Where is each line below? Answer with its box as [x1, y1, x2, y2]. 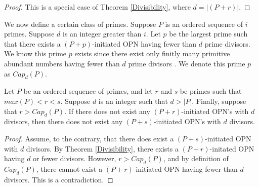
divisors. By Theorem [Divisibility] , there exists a [26, 143, 179, 154]
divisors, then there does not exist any [4, 116, 123, 127]
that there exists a [4, 38, 61, 49]
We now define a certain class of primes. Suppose [4, 18, 156, 29]
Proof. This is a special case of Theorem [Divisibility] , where [4, 2, 191, 12]
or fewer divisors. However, [33, 153, 116, 164]
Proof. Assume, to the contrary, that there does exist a [4, 133, 174, 143]
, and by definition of [163, 153, 229, 164]
